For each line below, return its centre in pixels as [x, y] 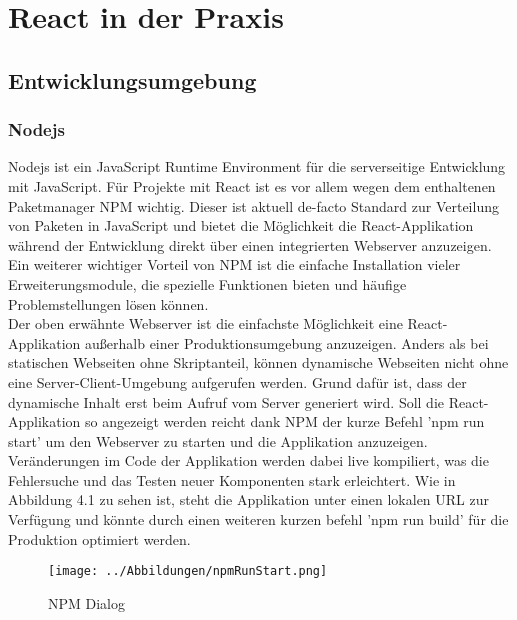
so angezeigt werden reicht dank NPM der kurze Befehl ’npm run [285, 421]
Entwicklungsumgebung [132, 79]
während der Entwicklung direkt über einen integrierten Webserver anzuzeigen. [250, 244]
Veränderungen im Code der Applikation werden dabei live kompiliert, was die [248, 460]
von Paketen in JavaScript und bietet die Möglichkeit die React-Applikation [241, 225]
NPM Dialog [87, 602]
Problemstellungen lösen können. [108, 303]
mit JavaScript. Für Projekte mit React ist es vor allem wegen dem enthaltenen [252, 185]
